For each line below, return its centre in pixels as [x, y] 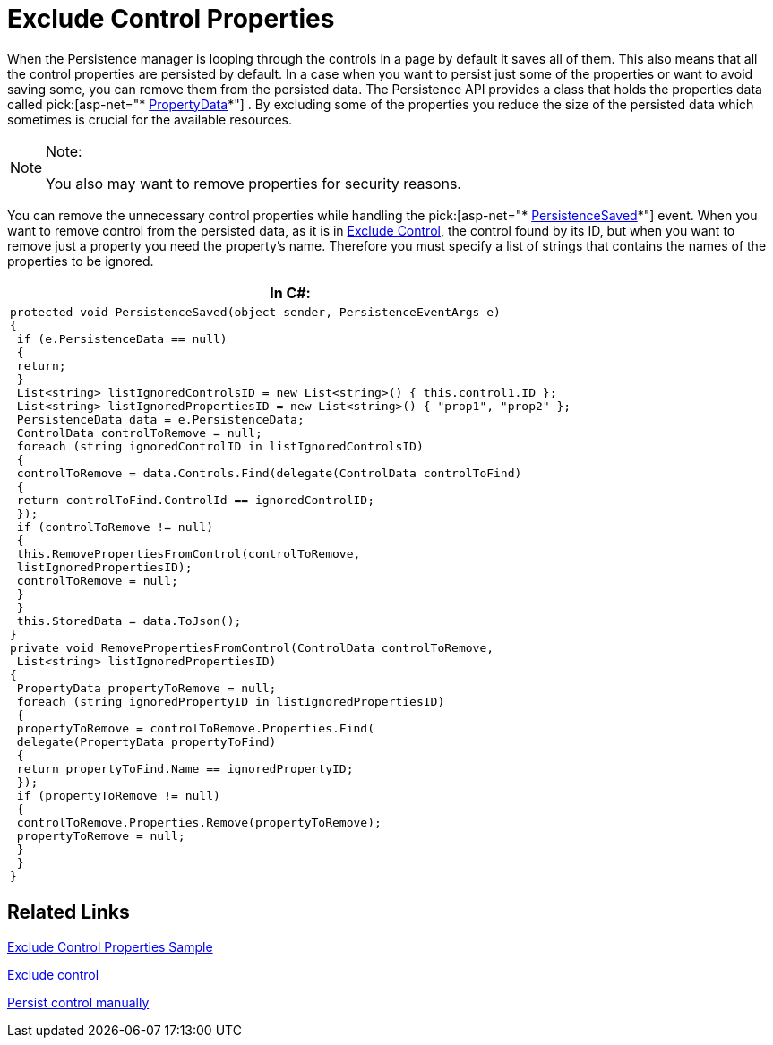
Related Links [69, 912]
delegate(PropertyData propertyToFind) [146, 741]
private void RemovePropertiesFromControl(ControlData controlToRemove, [252, 647]
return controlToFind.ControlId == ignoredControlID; [195, 500]
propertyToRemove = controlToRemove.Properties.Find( [195, 728]
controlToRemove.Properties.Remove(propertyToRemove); [199, 822]
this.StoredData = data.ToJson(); [129, 621]
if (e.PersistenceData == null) [122, 338]
